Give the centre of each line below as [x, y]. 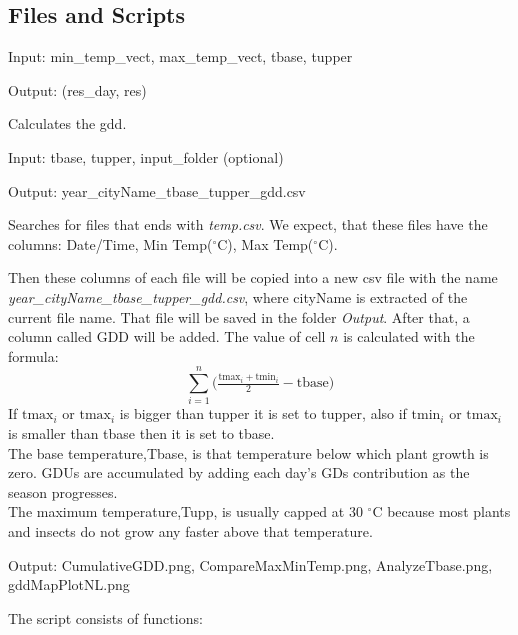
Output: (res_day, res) [77, 89]
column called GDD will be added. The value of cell [167, 336]
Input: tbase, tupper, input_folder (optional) [146, 156]
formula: [33, 355]
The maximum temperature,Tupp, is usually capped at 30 [185, 511]
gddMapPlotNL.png [69, 584]
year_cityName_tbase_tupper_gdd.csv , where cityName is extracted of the [238, 296]
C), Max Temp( [265, 243]
